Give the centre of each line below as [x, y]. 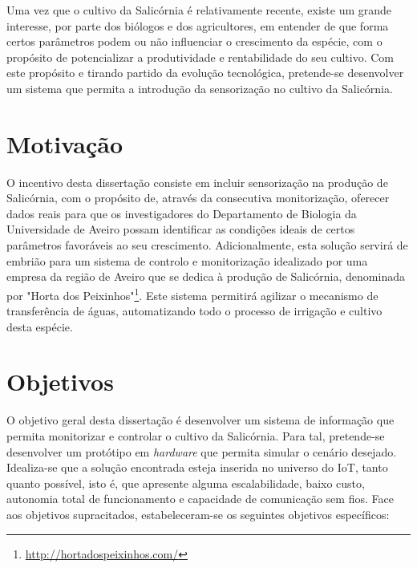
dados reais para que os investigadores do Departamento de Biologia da [182, 213]
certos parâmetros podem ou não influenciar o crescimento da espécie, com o [194, 41]
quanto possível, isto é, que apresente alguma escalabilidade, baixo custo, [186, 483]
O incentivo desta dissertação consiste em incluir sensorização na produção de [197, 182]
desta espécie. [40, 326]
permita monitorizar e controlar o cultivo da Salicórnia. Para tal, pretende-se [196, 436]
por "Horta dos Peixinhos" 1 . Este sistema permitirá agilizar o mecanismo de [192, 294]
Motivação [65, 143]
